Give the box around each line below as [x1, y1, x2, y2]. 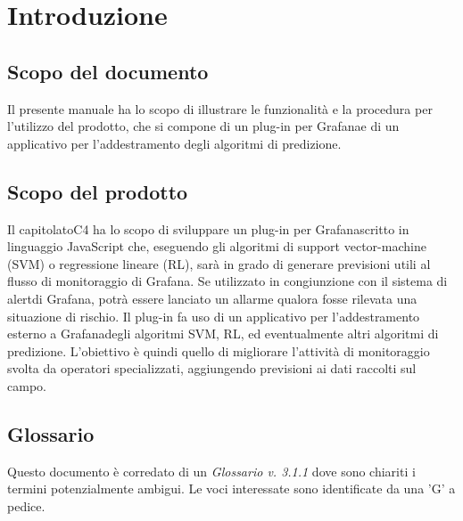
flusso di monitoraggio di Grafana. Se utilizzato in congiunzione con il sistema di [7, 272, 448, 290]
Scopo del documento [7, 57, 209, 85]
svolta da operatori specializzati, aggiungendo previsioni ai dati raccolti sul [7, 359, 417, 378]
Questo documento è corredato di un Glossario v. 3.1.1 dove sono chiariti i [7, 461, 416, 480]
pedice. [7, 496, 45, 515]
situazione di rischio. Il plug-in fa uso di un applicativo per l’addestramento [7, 306, 420, 325]
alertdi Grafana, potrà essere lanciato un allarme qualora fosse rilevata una [7, 289, 418, 307]
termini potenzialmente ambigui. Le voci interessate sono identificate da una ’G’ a [7, 479, 456, 498]
